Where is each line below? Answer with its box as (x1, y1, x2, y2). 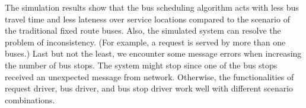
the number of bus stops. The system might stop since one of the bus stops (5, 58, 278, 71)
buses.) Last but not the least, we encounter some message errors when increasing (5, 47, 302, 60)
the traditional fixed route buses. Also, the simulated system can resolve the (5, 24, 281, 37)
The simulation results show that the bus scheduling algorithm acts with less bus (5, 1, 299, 13)
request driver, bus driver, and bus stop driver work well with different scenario (5, 82, 294, 94)
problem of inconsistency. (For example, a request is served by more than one (5, 35, 286, 48)
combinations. (5, 93, 55, 106)
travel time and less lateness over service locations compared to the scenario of (5, 12, 290, 25)
